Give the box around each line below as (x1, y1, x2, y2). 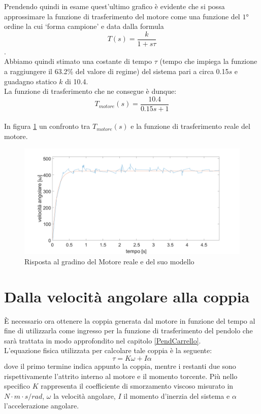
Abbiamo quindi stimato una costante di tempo (4, 56, 152, 66)
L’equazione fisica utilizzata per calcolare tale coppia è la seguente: (4, 345, 212, 356)
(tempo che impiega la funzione (159, 56, 257, 66)
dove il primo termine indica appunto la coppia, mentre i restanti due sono (4, 361, 236, 371)
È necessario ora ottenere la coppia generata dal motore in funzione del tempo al (4, 315, 255, 326)
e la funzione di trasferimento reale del (130, 121, 250, 131)
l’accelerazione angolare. (4, 400, 79, 411)
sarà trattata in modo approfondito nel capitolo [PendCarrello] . (4, 335, 201, 346)
